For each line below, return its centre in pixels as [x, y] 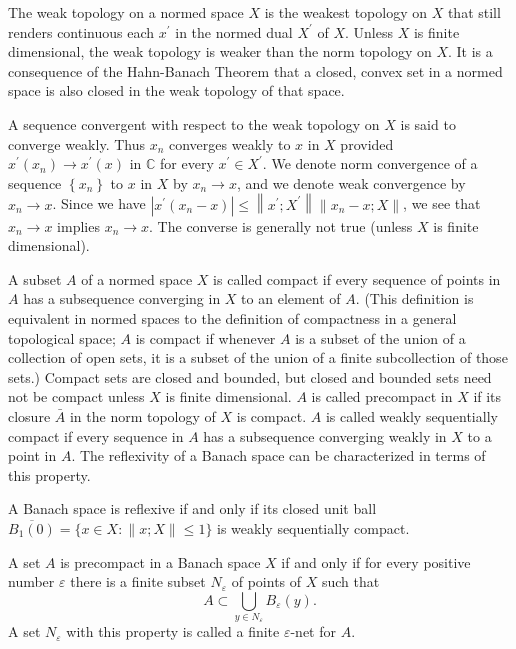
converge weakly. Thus [76, 143]
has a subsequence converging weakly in [325, 435]
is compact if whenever [205, 337]
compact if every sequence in [96, 435]
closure [29, 415]
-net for [313, 631]
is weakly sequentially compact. [313, 527]
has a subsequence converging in [122, 298]
